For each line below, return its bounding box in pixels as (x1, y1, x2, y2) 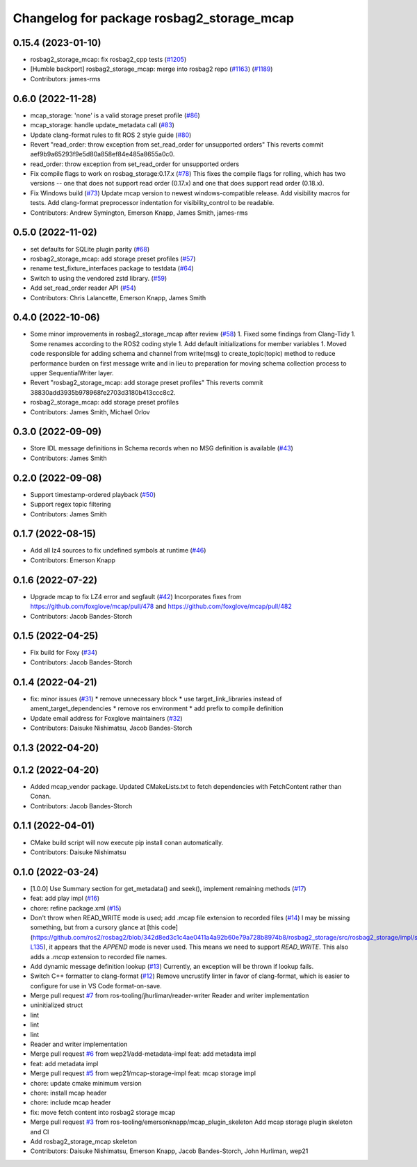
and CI (30, 1127, 49, 1136)
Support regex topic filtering (30, 500, 111, 509)
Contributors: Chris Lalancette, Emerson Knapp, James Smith (30, 293, 206, 302)
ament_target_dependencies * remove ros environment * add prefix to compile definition (30, 704, 284, 712)
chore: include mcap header (30, 1098, 111, 1107)
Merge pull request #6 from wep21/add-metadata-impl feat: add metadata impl (30, 1050, 256, 1058)
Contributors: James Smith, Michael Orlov (30, 407, 150, 416)
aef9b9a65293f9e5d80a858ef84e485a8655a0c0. (30, 150, 175, 158)
